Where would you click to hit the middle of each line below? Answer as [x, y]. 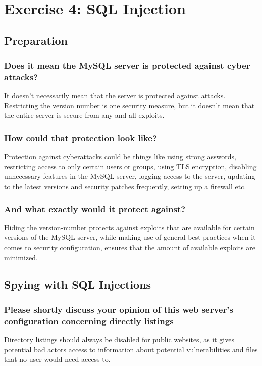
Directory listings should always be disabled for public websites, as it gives [119, 340]
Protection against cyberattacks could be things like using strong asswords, [120, 157]
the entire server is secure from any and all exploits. [84, 115]
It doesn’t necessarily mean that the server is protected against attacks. [115, 96]
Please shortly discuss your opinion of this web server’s [119, 309]
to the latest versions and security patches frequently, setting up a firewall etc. [125, 186]
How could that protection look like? [81, 138]
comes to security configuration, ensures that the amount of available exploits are [130, 247]
